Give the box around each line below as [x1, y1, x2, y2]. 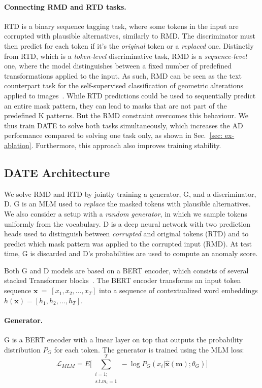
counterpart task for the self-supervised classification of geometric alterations [4, 80, 243, 91]
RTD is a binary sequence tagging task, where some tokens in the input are [4, 20, 239, 31]
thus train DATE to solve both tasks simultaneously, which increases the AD [4, 120, 243, 130]
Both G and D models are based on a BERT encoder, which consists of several [4, 265, 249, 275]
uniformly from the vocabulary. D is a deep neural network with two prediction [4, 218, 251, 229]
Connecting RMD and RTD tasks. [4, 1, 126, 12]
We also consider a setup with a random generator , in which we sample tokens [4, 208, 247, 219]
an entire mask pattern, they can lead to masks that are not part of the [4, 100, 227, 111]
